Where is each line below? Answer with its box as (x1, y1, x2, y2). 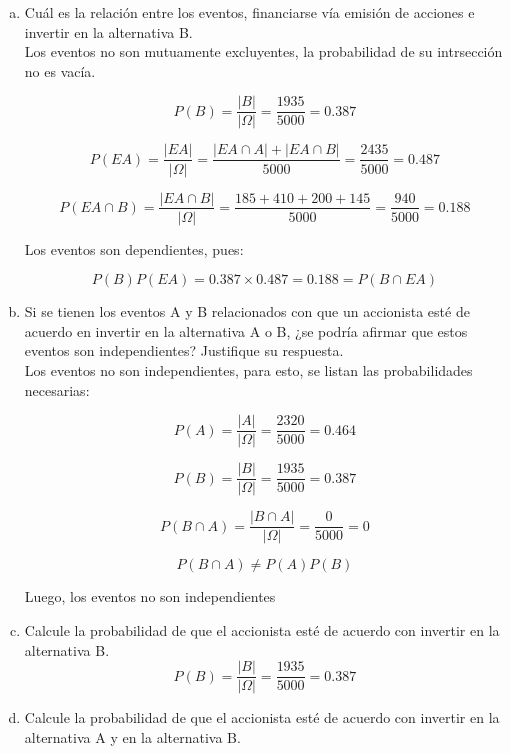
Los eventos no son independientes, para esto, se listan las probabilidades (24, 359, 473, 380)
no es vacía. (24, 60, 96, 81)
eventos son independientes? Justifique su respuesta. (24, 340, 344, 361)
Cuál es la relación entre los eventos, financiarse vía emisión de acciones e (24, 2, 475, 22)
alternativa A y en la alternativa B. (24, 726, 241, 747)
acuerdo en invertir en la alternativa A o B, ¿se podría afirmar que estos (24, 320, 468, 341)
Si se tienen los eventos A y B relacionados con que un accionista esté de (24, 301, 470, 322)
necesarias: (24, 379, 90, 400)
